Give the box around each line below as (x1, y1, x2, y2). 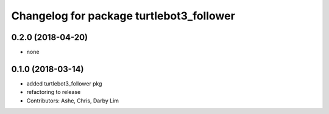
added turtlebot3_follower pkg (26, 79, 102, 87)
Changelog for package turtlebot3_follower (11, 9, 236, 22)
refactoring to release (26, 89, 81, 96)
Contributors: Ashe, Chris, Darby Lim (26, 97, 119, 104)
